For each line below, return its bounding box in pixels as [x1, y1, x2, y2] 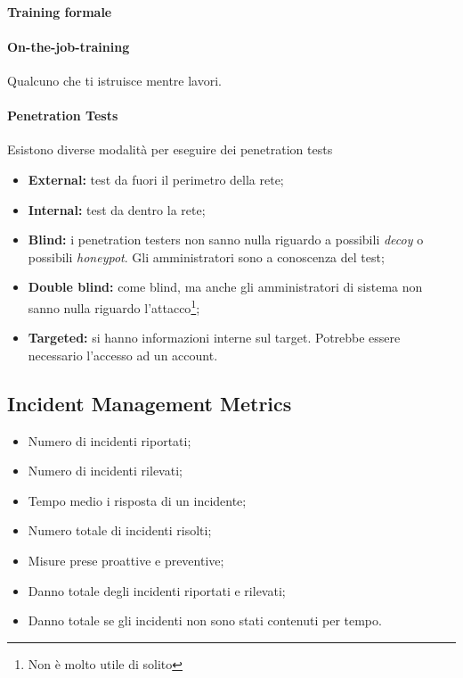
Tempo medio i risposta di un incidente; [28, 491, 247, 509]
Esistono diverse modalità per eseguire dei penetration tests [7, 140, 333, 159]
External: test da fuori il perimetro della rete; [28, 169, 284, 188]
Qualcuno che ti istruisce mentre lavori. [7, 70, 222, 89]
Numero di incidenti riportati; [28, 431, 191, 450]
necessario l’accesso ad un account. [28, 345, 218, 364]
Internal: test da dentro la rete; [28, 200, 206, 219]
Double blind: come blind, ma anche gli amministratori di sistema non [28, 277, 423, 296]
